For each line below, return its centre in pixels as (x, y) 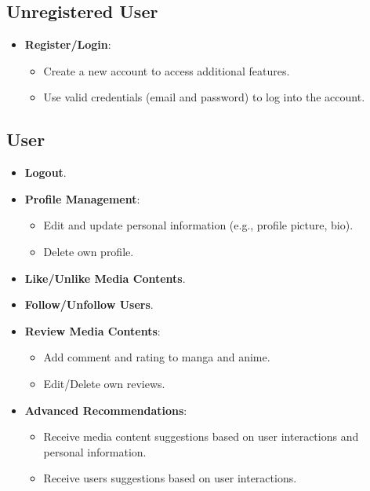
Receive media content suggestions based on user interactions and (201, 436)
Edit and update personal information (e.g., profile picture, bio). (198, 225)
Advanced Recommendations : (106, 410)
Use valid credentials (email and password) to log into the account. (204, 97)
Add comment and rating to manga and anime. (157, 357)
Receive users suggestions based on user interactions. (170, 478)
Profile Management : (82, 198)
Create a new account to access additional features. (167, 70)
